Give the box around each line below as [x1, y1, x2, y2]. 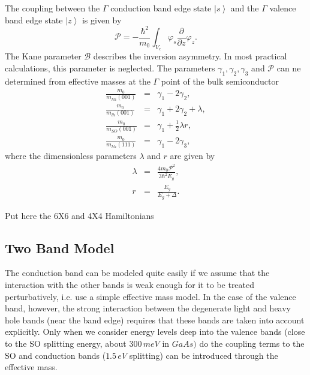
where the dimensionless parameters [5, 149, 137, 162]
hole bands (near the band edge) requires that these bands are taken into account [5, 313, 305, 326]
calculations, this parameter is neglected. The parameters [5, 61, 215, 74]
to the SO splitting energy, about [5, 337, 127, 349]
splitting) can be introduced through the [129, 349, 278, 361]
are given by [170, 149, 215, 162]
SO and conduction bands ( [5, 349, 106, 361]
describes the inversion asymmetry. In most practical [93, 50, 287, 62]
